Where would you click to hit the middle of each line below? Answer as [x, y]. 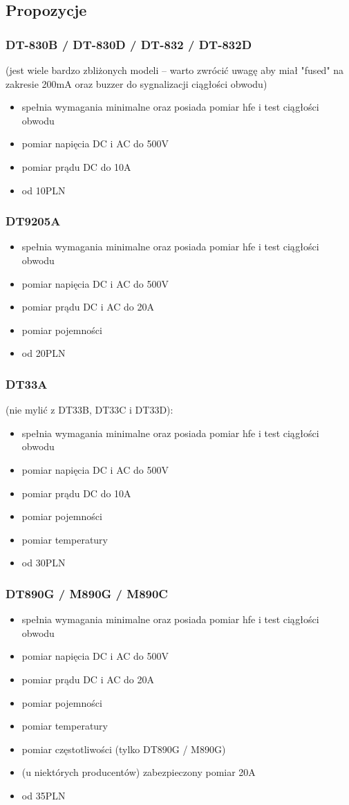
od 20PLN [44, 353]
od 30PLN [44, 563]
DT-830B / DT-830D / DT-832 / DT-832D [129, 44]
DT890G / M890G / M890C [87, 593]
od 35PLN [44, 795]
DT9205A [33, 221]
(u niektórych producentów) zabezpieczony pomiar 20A [139, 772]
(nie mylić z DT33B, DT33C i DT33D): [89, 410]
